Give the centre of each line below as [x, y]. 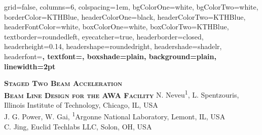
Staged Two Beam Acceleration [63, 83]
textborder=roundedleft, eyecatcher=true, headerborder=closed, [104, 36]
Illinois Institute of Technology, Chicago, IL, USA [81, 105]
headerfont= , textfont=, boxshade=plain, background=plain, [110, 56]
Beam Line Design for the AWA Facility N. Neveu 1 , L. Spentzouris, [122, 94]
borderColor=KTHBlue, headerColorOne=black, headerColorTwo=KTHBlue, [125, 16]
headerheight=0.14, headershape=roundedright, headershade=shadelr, [113, 46]
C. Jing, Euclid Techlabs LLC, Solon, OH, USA [78, 126]
